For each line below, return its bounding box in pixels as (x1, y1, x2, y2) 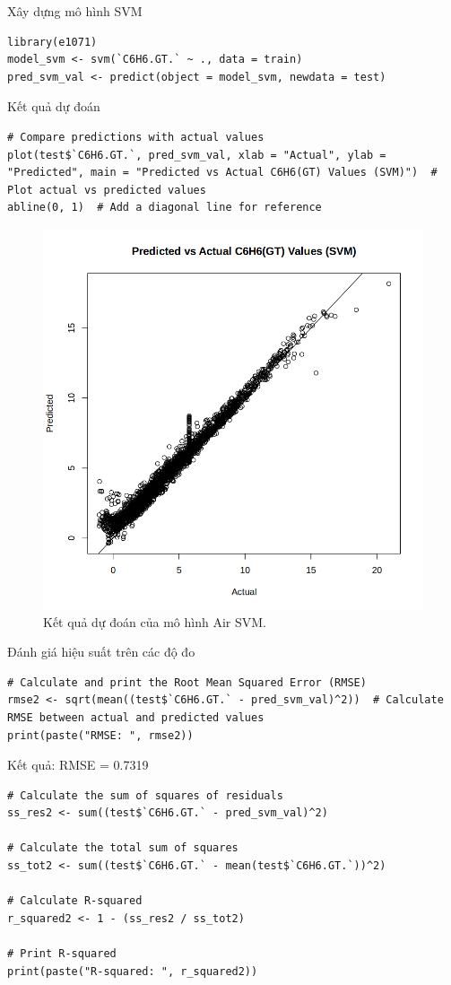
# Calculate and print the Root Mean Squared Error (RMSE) (7, 676, 367, 689)
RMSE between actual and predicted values (7, 710, 265, 724)
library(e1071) (7, 35, 98, 48)
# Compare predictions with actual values (7, 130, 265, 144)
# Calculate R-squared (7, 894, 143, 908)
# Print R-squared (7, 947, 117, 961)
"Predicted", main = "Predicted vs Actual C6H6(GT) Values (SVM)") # (7, 166, 438, 179)
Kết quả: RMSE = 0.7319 (7, 755, 149, 774)
